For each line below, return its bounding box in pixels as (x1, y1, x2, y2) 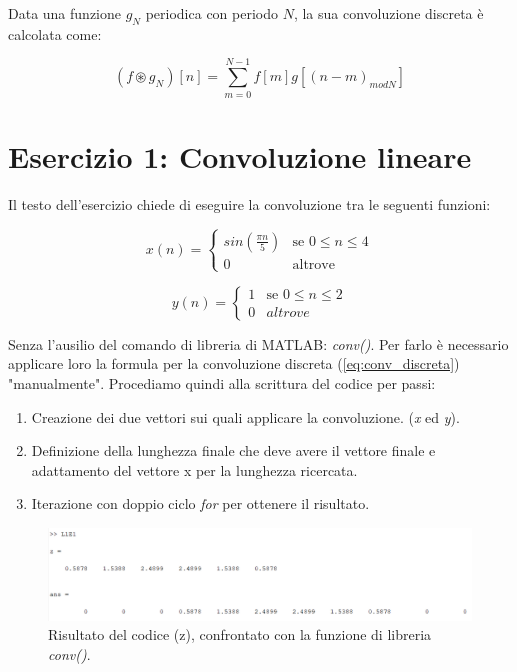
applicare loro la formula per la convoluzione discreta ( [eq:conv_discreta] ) (8, 353, 460, 374)
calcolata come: (8, 23, 102, 44)
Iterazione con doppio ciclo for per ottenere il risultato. (31, 493, 370, 514)
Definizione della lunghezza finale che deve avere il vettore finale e (31, 440, 436, 461)
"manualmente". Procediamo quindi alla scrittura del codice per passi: (8, 372, 436, 393)
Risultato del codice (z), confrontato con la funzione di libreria (48, 624, 432, 645)
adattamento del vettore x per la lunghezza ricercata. (31, 459, 358, 480)
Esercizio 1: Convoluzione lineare (8, 135, 472, 176)
